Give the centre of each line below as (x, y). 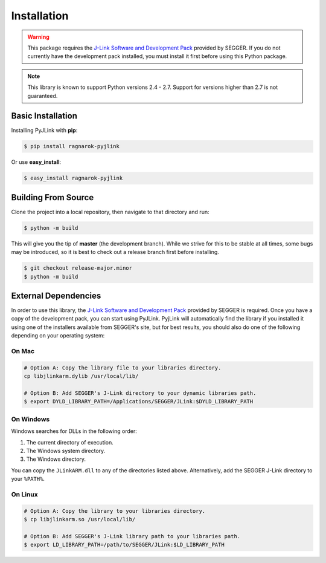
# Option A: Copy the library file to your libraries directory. (123, 368)
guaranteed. (43, 96)
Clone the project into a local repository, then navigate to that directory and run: (110, 212)
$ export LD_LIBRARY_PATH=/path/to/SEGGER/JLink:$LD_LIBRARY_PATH (124, 545)
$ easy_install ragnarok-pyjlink (73, 178)
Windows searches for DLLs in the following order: (74, 431)
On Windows (30, 419)
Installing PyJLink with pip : (44, 131)
